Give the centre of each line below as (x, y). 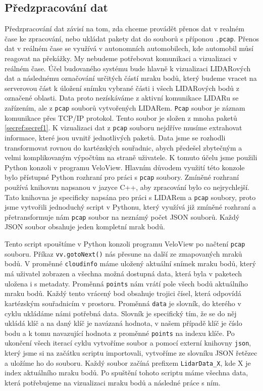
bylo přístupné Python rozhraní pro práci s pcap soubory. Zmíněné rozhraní (122, 177)
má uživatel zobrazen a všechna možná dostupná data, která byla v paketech (123, 274)
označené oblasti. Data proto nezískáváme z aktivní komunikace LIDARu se (122, 98)
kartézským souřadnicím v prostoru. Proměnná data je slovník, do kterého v (123, 303)
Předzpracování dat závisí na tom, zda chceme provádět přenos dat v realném (124, 29)
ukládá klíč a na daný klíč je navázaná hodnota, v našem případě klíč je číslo (123, 323)
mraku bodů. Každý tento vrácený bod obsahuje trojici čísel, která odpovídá (123, 293)
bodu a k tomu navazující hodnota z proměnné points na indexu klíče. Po (120, 333)
